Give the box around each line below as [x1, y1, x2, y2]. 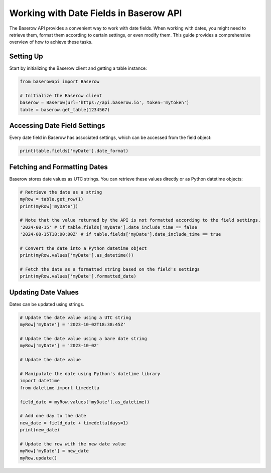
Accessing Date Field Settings [9, 121, 105, 130]
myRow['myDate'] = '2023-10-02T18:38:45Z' [20, 322, 126, 328]
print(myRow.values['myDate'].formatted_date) [20, 273, 137, 279]
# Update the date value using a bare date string [20, 336, 148, 342]
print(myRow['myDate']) [20, 203, 79, 209]
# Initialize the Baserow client [20, 93, 102, 98]
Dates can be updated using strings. [9, 301, 85, 307]
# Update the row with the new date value [20, 441, 126, 446]
